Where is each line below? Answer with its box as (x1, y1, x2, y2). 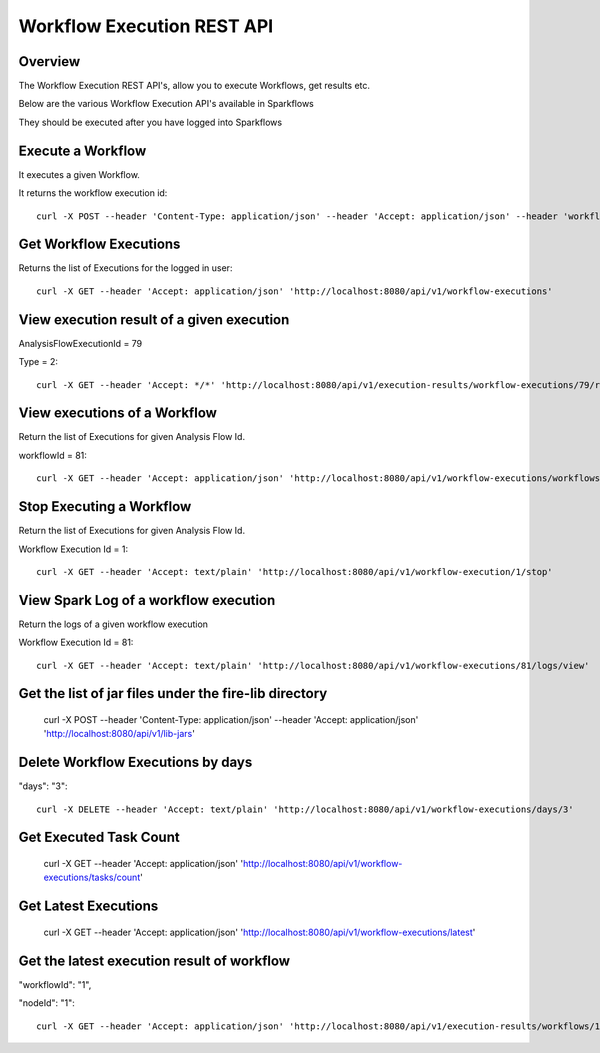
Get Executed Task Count (18, 829, 180, 846)
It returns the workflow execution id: (18, 187, 168, 199)
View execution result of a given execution (18, 311, 290, 328)
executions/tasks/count (43, 871, 141, 884)
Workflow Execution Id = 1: (18, 543, 129, 555)
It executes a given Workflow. (18, 168, 140, 180)
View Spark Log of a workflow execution (18, 591, 276, 609)
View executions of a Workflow (18, 405, 217, 422)
